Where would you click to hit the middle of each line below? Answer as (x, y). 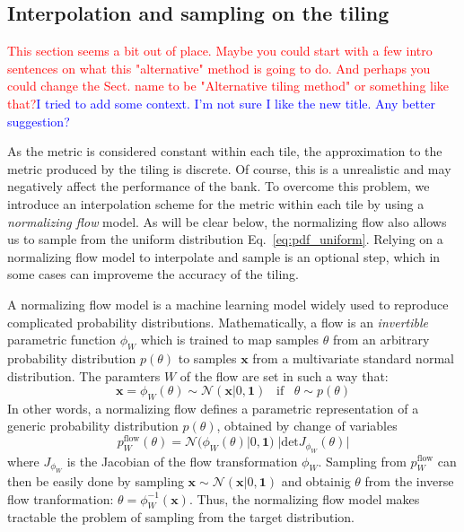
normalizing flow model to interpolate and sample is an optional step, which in (224, 256)
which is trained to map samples (229, 340)
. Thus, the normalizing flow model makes (304, 498)
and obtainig (316, 480)
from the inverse (409, 480)
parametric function (62, 340)
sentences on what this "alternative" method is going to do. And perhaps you (219, 68)
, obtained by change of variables (307, 426)
